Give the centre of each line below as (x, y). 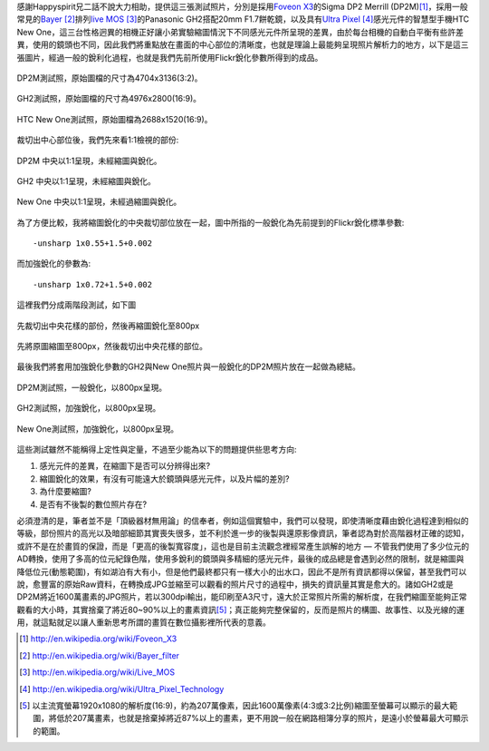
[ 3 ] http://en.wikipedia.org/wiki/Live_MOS (97, 672)
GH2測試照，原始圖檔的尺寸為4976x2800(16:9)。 (109, 99)
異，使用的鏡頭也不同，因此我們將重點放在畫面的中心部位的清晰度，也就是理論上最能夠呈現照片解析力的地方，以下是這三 (243, 44)
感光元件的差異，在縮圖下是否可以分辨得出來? (125, 466)
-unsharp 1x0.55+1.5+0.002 (93, 244)
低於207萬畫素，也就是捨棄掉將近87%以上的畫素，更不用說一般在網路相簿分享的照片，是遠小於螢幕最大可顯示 (263, 718)
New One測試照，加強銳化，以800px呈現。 (98, 429)
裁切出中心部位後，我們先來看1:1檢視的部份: (98, 140)
